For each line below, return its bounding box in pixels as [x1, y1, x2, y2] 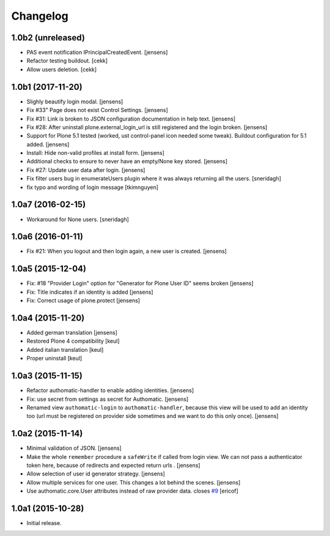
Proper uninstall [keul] [26, 355, 82, 362]
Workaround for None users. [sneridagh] [26, 215, 130, 223]
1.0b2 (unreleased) [11, 32, 86, 43]
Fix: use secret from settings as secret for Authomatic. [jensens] [26, 395, 189, 403]
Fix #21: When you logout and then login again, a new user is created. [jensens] [26, 248, 227, 255]
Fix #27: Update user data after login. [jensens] [26, 166, 145, 174]
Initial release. [26, 519, 62, 527]
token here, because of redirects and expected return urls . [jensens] [26, 462, 201, 469]
